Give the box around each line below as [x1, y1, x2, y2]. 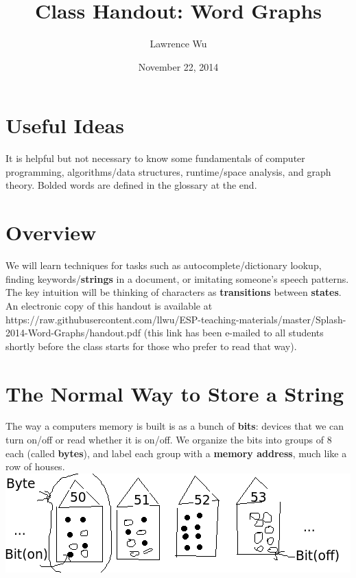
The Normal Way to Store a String [5, 379, 344, 407]
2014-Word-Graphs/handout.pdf [5, 325, 141, 340]
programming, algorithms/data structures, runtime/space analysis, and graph [5, 164, 331, 178]
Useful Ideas [5, 111, 124, 139]
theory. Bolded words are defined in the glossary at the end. [5, 178, 257, 192]
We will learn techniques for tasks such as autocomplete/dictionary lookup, [5, 258, 322, 273]
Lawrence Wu [150, 36, 207, 51]
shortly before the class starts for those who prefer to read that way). [5, 338, 297, 353]
